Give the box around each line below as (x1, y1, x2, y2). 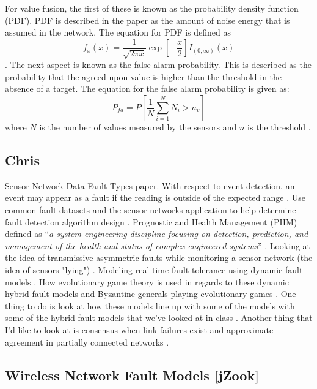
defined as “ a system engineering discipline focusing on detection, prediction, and (5, 227, 308, 240)
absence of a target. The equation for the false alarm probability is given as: (5, 82, 290, 95)
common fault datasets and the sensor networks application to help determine (5, 203, 296, 216)
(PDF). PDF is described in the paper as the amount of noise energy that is (5, 13, 290, 26)
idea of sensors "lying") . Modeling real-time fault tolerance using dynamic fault (5, 263, 303, 276)
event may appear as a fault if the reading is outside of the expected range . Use (5, 191, 305, 204)
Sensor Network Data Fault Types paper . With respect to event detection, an (5, 179, 295, 192)
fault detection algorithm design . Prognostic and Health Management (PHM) (5, 215, 297, 228)
